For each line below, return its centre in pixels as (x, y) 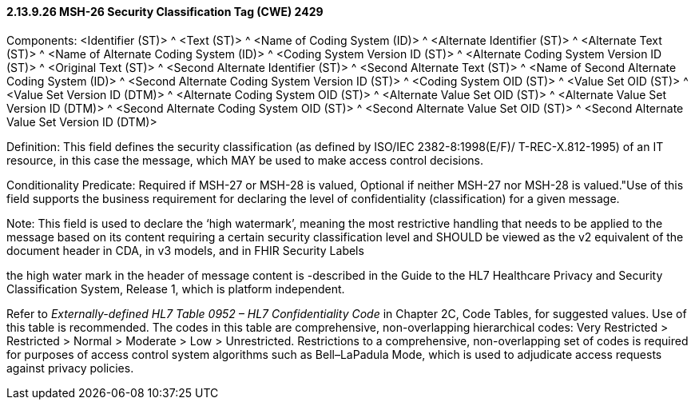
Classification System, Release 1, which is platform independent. (176, 289)
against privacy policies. (70, 368)
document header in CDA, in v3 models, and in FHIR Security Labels (185, 250)
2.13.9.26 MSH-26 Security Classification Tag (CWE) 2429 (165, 12)
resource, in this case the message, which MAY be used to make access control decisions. (245, 160)
